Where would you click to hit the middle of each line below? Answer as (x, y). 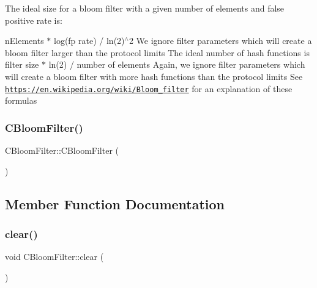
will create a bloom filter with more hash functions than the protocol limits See (154, 76)
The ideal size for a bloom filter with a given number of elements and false (145, 8)
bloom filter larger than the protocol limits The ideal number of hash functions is (157, 52)
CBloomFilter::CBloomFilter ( (62, 150)
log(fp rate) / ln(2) (89, 41)
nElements (24, 41)
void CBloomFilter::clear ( (54, 257)
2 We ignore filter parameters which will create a (220, 41)
